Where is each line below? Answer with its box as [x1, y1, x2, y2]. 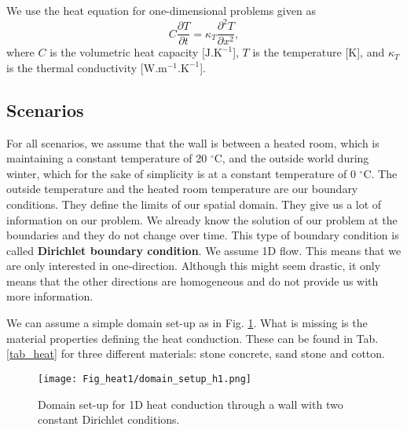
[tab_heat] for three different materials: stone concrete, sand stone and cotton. [6, 345, 385, 362]
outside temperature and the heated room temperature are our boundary [6, 180, 358, 197]
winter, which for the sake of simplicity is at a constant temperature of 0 [6, 165, 356, 181]
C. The [363, 165, 398, 181]
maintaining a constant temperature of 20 [6, 150, 207, 166]
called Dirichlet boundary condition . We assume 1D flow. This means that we [6, 242, 401, 258]
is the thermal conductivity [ [6, 59, 144, 75]
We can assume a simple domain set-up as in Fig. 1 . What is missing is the [6, 315, 368, 331]
